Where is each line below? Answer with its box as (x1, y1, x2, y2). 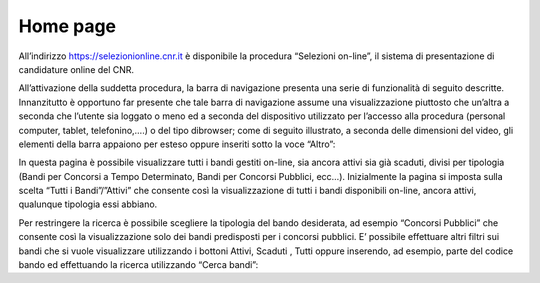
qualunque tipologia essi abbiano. (18, 198, 158, 210)
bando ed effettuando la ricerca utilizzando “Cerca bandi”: (18, 259, 259, 271)
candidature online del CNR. (18, 63, 135, 75)
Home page (18, 15, 117, 37)
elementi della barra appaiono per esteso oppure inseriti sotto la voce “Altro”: (18, 138, 336, 150)
